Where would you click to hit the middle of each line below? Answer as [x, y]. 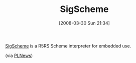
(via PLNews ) [19, 55]
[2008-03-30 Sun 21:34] [84, 23]
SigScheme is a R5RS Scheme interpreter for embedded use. [68, 45]
